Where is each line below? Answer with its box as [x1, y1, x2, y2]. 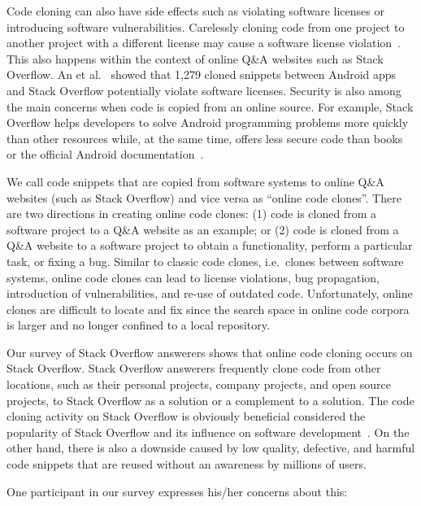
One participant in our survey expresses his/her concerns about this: [7, 482, 348, 499]
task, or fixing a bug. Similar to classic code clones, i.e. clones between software [7, 252, 404, 269]
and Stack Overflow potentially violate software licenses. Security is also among [7, 81, 401, 98]
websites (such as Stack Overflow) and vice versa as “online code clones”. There [7, 189, 401, 206]
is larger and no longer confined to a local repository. [7, 316, 270, 334]
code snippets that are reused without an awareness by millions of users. [7, 456, 367, 473]
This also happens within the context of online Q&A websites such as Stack [7, 50, 384, 67]
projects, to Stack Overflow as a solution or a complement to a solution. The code [7, 391, 414, 408]
